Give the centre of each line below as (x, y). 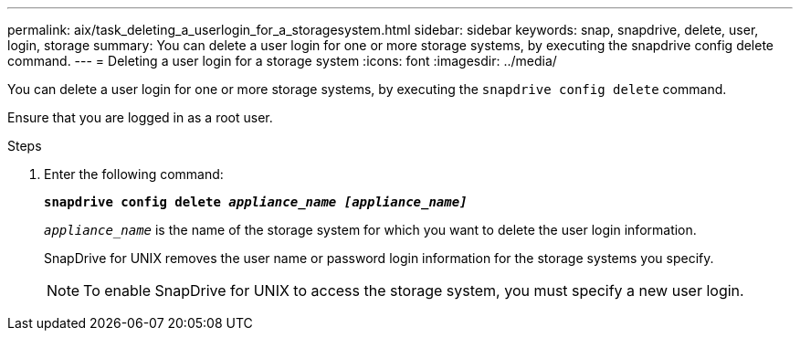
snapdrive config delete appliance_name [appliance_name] (256, 202)
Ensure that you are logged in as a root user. (140, 117)
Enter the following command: (134, 174)
